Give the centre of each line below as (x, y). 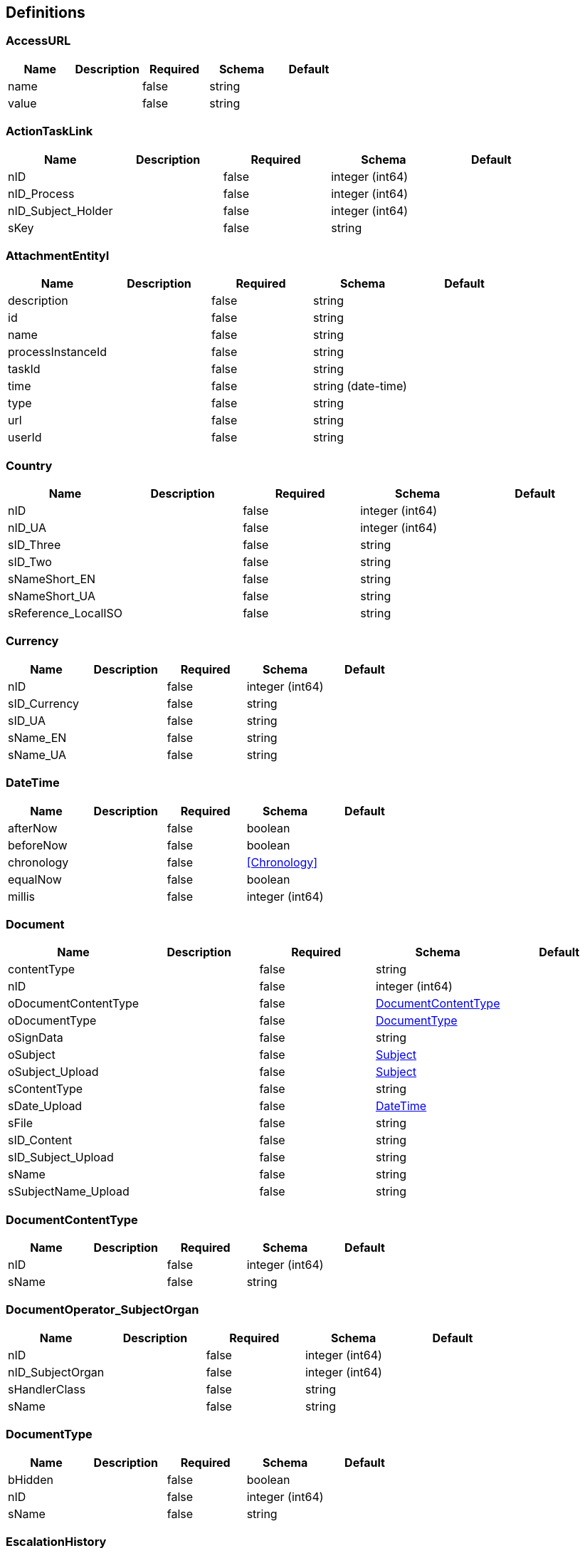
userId (25, 438)
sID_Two (30, 562)
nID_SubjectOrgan (56, 1372)
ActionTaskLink (49, 131)
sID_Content (40, 1140)
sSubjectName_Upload (69, 1192)
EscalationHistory (56, 1541)
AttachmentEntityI (58, 255)
